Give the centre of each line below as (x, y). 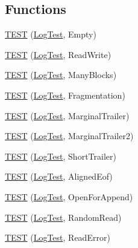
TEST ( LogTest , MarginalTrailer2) (69, 136)
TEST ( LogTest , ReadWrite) (58, 54)
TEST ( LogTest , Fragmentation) (65, 95)
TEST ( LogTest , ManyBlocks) (61, 75)
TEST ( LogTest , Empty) (51, 34)
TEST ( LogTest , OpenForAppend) (69, 196)
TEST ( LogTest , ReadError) (58, 237)
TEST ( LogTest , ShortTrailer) (61, 156)
